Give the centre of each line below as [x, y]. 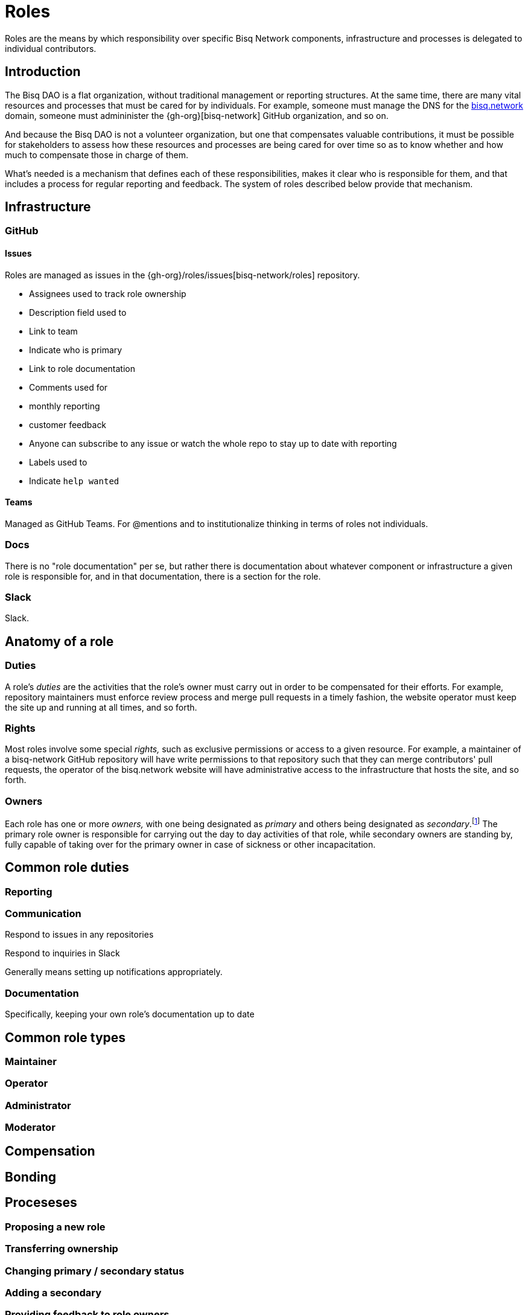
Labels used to [58, 462]
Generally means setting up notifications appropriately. [114, 972]
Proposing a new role [55, 1227]
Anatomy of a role [59, 641]
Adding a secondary [53, 1292]
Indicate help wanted [74, 481]
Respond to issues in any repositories [79, 935]
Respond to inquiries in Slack [62, 953]
